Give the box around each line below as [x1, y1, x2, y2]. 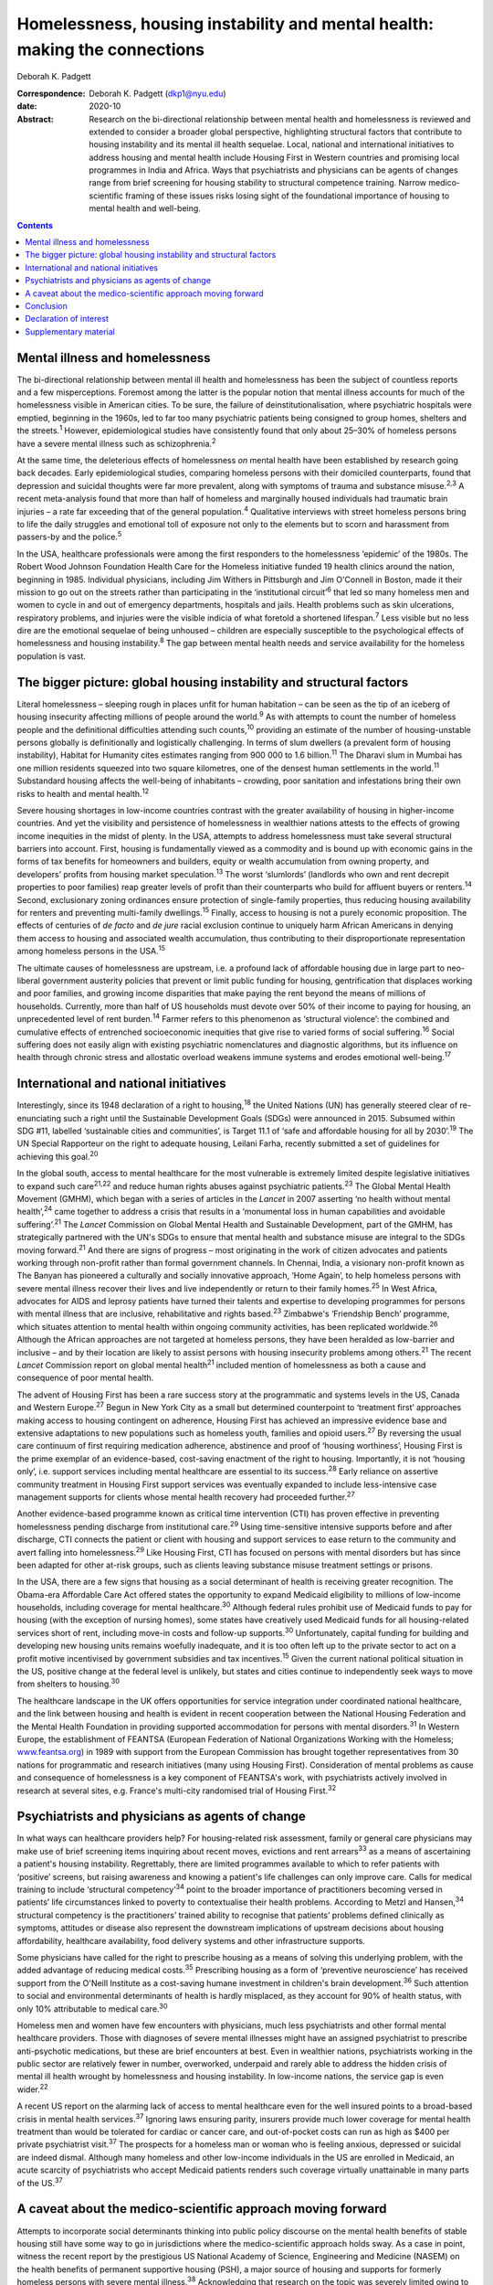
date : [16, 101, 37, 112]
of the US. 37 [16, 2175, 63, 2188]
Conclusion [25, 300, 68, 311]
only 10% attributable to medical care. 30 [16, 2002, 168, 2014]
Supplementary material [25, 325, 116, 337]
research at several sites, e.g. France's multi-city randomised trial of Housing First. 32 [16, 1783, 337, 1796]
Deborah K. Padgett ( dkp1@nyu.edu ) [89, 88, 227, 99]
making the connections [16, 39, 205, 59]
